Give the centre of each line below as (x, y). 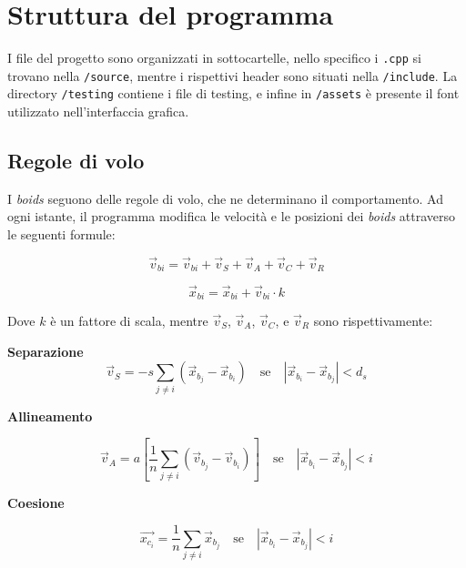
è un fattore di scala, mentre (129, 321)
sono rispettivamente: (373, 321)
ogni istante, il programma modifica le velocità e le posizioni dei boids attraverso (232, 216)
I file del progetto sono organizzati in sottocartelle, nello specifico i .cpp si (214, 58)
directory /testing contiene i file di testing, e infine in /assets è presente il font (233, 93)
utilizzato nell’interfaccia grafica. (98, 112)
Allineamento (50, 416)
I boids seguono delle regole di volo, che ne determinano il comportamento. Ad (226, 198)
